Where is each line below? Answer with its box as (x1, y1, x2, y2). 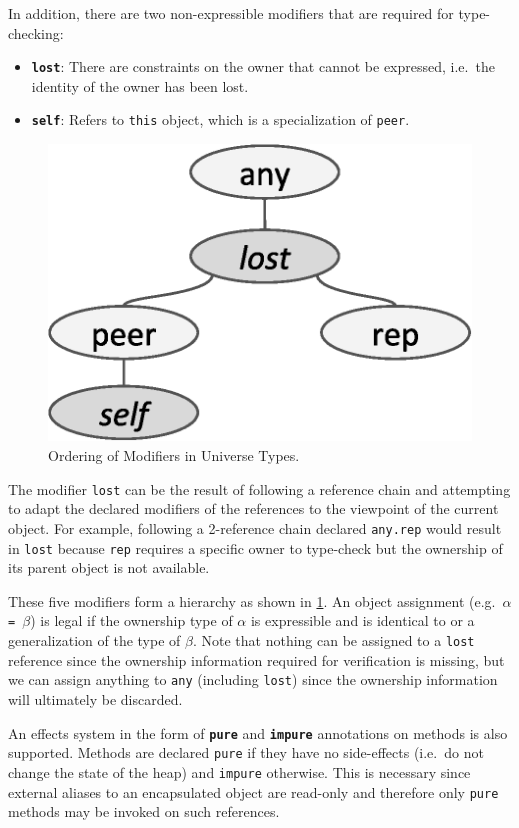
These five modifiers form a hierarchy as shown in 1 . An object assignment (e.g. (8, 590, 496, 611)
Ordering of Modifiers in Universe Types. (48, 445, 300, 466)
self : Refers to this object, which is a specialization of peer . (31, 109, 410, 130)
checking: (8, 22, 64, 43)
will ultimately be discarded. (8, 689, 183, 710)
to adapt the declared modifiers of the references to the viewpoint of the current (8, 498, 499, 519)
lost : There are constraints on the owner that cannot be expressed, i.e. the (31, 56, 495, 77)
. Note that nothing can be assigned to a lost (192, 630, 475, 651)
